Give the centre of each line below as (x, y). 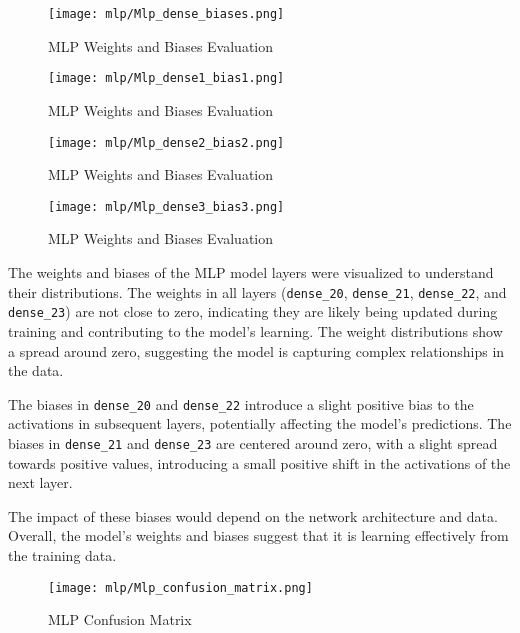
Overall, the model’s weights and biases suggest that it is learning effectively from (258, 535)
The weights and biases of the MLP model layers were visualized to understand (251, 272)
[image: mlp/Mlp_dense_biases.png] (166, 14)
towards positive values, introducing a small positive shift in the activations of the (259, 462)
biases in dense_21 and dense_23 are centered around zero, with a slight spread (253, 442)
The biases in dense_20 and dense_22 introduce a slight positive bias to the (241, 403)
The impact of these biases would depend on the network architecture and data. (253, 515)
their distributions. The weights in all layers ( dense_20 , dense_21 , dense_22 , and (257, 291)
